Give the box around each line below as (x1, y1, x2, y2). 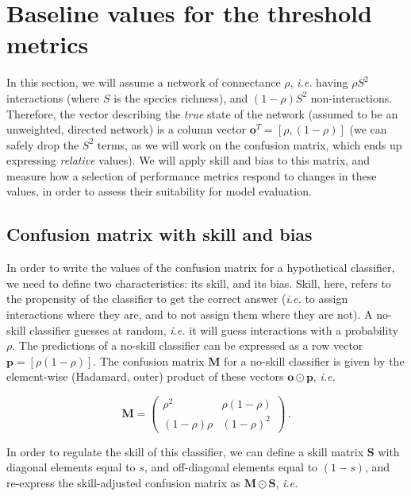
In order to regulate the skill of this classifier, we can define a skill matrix (6, 443, 364, 459)
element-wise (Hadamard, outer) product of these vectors (6, 368, 284, 385)
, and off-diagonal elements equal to (144, 459, 318, 475)
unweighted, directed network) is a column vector (6, 121, 246, 138)
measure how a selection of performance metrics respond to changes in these (6, 167, 377, 184)
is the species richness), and (113, 89, 248, 106)
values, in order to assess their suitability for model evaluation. (6, 183, 312, 200)
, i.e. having (290, 74, 348, 91)
